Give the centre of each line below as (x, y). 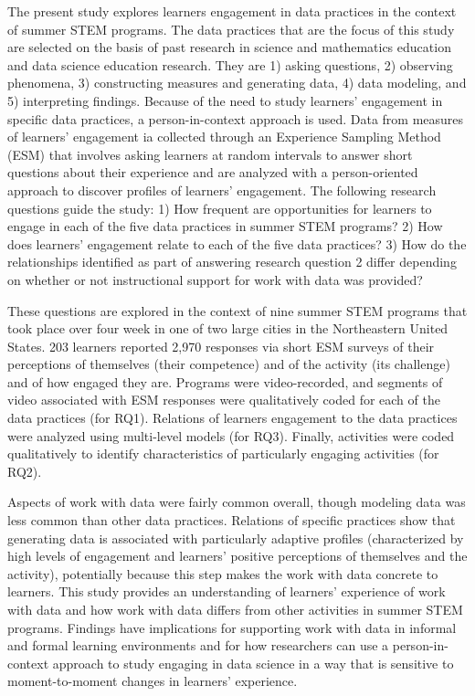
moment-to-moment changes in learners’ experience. (153, 681)
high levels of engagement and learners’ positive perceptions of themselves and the (237, 556)
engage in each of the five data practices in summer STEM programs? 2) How (225, 226)
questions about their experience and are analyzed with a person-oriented (213, 172)
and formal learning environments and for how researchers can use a (198, 645)
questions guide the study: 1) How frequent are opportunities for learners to (220, 208)
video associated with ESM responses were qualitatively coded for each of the (224, 400)
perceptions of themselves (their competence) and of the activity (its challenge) (229, 364)
